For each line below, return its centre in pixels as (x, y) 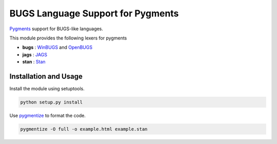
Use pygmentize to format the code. (47, 115)
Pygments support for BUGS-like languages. (56, 29)
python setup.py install (52, 102)
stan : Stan (34, 62)
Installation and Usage (46, 76)
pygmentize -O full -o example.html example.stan (84, 129)
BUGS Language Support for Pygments (94, 13)
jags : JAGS (35, 54)
